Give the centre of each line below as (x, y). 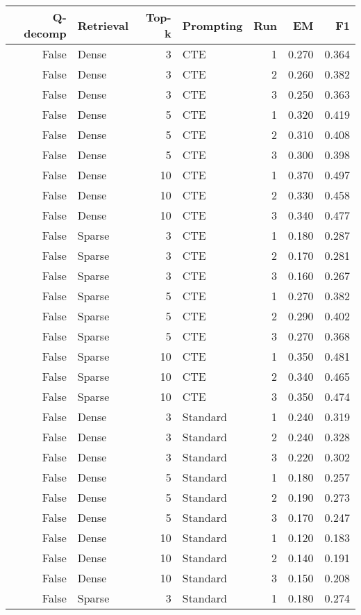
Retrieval (103, 25)
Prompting (212, 25)
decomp (45, 33)
